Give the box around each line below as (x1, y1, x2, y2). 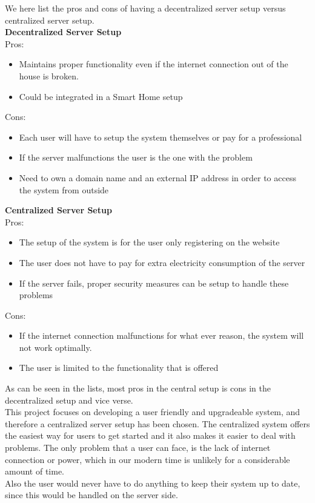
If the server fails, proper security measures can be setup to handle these (19, 276, 289, 289)
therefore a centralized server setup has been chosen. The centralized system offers (5, 417, 310, 430)
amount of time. (5, 465, 64, 478)
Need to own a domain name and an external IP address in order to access (19, 171, 296, 184)
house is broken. (19, 69, 79, 82)
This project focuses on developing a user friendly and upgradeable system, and (5, 405, 300, 418)
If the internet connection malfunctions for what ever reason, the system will (19, 329, 304, 342)
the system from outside (19, 183, 109, 196)
